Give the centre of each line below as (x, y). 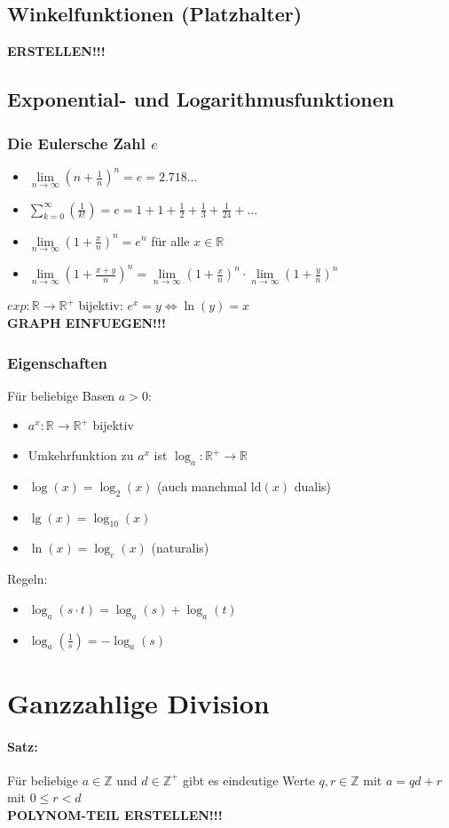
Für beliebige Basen (61, 395)
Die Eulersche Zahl (76, 143)
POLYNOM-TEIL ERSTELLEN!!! (115, 814)
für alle (170, 240)
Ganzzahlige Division (138, 702)
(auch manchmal (202, 486)
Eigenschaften (58, 362)
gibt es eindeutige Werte (249, 780)
